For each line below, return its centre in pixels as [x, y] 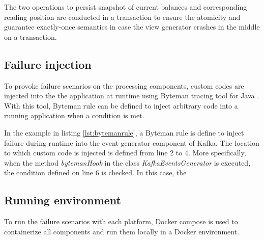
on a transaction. [31, 36]
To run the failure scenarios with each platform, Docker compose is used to [121, 221]
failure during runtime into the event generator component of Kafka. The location [132, 142]
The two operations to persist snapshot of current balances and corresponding [126, 7]
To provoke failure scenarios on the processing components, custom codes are [124, 85]
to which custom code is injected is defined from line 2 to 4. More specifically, [125, 153]
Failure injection [48, 64]
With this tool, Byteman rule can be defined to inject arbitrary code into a [121, 105]
